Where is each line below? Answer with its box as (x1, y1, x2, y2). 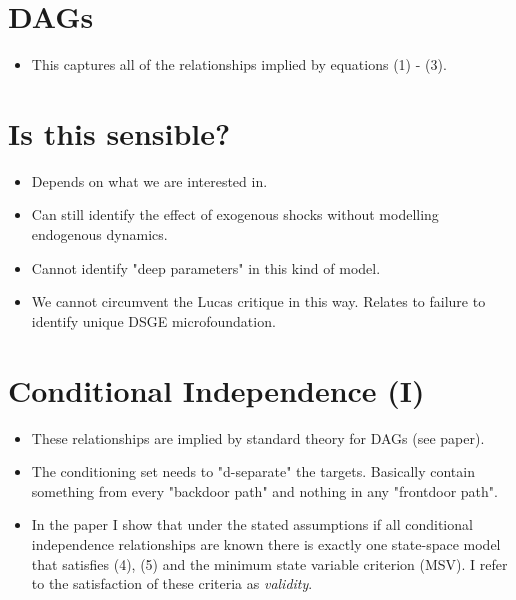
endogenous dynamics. (31, 224, 168, 245)
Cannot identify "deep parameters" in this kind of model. (31, 257, 381, 278)
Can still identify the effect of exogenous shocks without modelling (31, 204, 439, 225)
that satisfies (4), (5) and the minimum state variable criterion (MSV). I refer (31, 553, 508, 574)
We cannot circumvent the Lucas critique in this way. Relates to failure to (31, 291, 486, 312)
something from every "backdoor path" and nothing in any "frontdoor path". (31, 480, 498, 501)
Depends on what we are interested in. (31, 170, 268, 191)
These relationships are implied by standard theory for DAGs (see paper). (31, 427, 485, 448)
